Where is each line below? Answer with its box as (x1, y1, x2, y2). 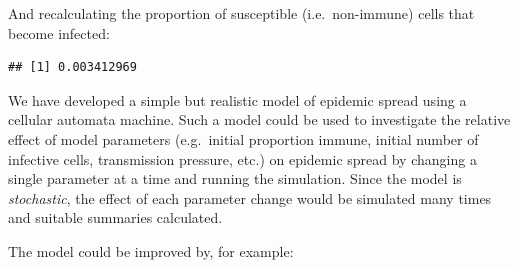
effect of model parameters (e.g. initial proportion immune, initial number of (8, 128, 479, 149)
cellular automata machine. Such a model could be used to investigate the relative (8, 109, 511, 130)
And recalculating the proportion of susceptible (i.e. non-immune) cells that (8, 3, 475, 23)
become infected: (8, 22, 110, 43)
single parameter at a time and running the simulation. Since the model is (8, 168, 462, 189)
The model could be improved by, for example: (8, 240, 294, 261)
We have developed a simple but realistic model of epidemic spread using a (8, 89, 467, 110)
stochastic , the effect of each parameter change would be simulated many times (8, 187, 492, 208)
